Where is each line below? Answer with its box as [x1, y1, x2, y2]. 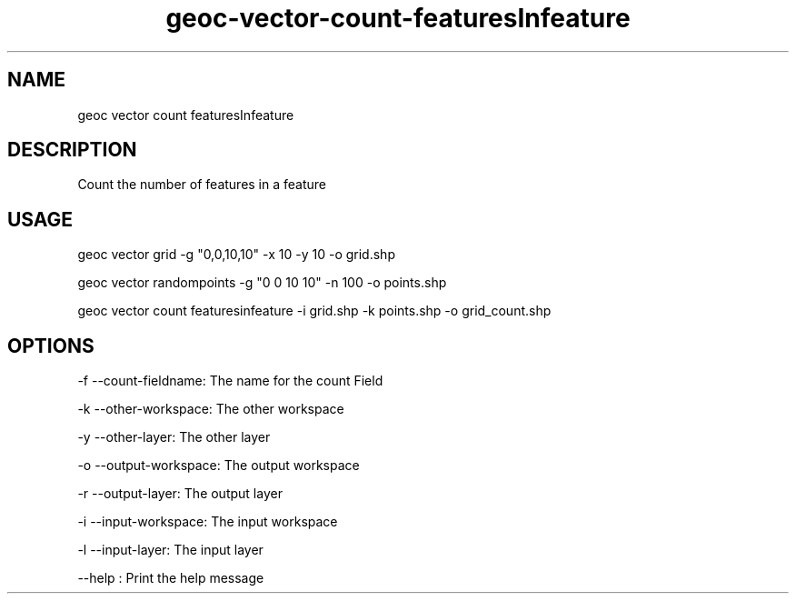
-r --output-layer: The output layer [77, 486, 283, 502]
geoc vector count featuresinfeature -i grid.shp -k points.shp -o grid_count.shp [77, 303, 552, 319]
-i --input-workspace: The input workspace [77, 514, 338, 530]
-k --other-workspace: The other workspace [77, 401, 344, 417]
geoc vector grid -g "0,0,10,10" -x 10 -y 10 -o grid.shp [77, 246, 395, 263]
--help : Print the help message [77, 570, 264, 586]
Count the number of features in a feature [77, 176, 327, 193]
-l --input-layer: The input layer [77, 542, 264, 558]
